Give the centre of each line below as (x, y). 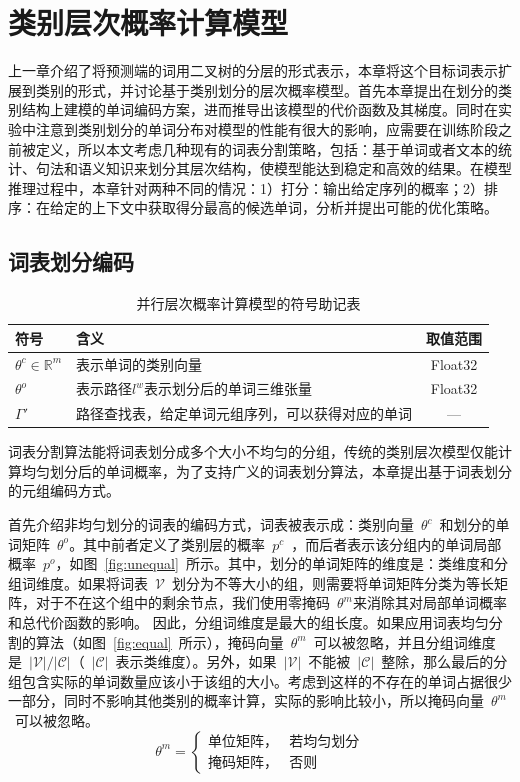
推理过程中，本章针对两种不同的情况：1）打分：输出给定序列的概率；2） (246, 187)
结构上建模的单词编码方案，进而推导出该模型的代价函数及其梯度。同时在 (259, 109)
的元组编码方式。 (64, 490)
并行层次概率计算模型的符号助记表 (248, 303)
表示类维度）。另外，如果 (196, 661)
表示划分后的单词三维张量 (228, 388)
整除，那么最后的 (437, 661)
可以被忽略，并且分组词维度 (404, 641)
